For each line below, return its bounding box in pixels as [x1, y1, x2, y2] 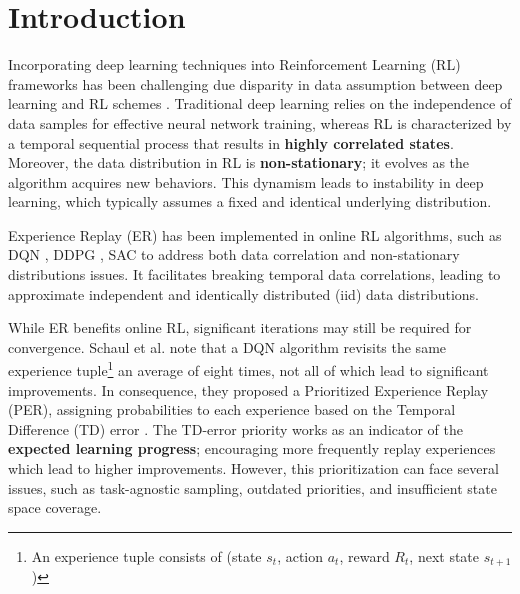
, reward [339, 545, 390, 566]
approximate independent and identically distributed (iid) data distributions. [8, 283, 480, 304]
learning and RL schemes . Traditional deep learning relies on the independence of [8, 93, 512, 114]
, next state [409, 545, 480, 566]
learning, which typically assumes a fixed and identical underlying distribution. [8, 191, 492, 212]
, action [277, 545, 324, 566]
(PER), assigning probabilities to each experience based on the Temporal [8, 399, 456, 420]
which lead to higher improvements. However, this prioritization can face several [8, 458, 499, 479]
